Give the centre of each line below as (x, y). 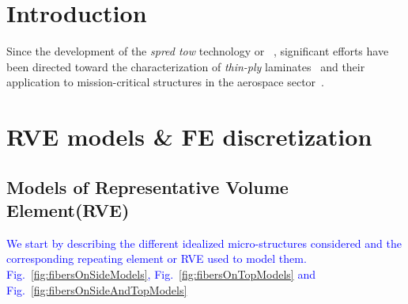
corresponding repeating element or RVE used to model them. (157, 258)
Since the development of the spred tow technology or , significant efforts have (198, 51)
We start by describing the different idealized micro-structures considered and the (204, 243)
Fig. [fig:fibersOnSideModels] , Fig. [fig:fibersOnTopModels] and (161, 274)
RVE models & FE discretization (189, 137)
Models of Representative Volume (147, 186)
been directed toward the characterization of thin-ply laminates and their (186, 66)
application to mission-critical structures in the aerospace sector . (165, 82)
